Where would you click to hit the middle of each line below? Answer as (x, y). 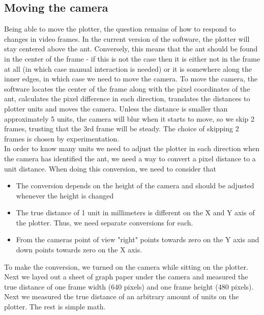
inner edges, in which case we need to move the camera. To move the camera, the (131, 79)
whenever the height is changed (65, 195)
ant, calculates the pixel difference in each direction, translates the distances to (127, 98)
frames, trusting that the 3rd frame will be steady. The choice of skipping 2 (122, 128)
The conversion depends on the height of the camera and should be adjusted (135, 185)
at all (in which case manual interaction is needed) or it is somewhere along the (128, 68)
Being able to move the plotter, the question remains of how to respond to (120, 29)
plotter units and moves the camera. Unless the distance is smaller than (116, 108)
